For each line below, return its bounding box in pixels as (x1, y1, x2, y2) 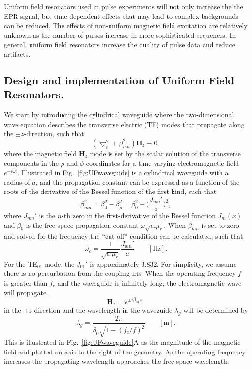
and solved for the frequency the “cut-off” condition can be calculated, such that (4, 231, 243, 241)
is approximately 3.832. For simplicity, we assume (90, 258, 236, 269)
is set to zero (201, 220, 239, 230)
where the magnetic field (4, 148, 77, 158)
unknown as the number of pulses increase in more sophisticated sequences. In (4, 30, 236, 40)
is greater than (4, 277, 47, 288)
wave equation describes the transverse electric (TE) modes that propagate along (4, 119, 245, 129)
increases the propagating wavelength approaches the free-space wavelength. (4, 356, 229, 366)
